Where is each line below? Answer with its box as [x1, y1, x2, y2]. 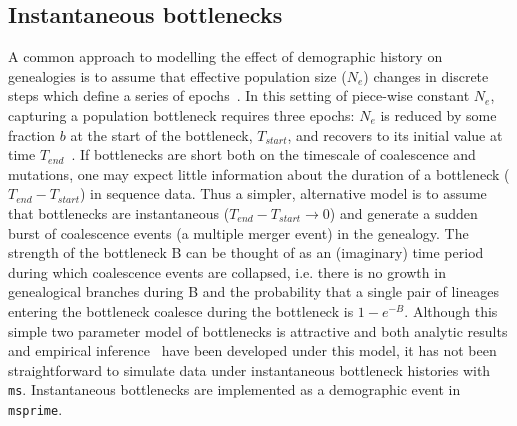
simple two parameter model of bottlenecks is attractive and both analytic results [8, 320, 508, 341]
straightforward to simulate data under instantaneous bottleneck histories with [8, 359, 491, 380]
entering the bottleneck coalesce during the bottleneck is [8, 300, 354, 321]
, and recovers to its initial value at [287, 124, 503, 145]
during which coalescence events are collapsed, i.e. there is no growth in [8, 261, 446, 282]
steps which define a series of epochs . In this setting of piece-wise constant [8, 85, 470, 106]
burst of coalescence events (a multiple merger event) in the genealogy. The [8, 222, 469, 243]
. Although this [404, 300, 498, 321]
